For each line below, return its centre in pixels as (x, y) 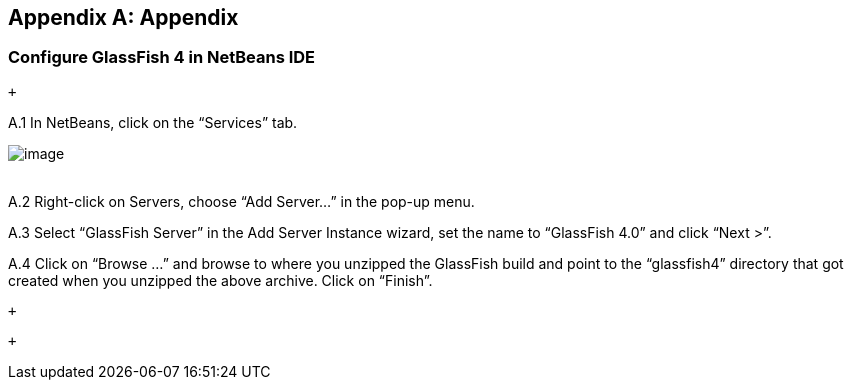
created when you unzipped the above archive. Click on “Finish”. (220, 280)
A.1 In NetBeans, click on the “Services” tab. (153, 122)
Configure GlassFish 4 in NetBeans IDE (162, 57)
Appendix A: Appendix (123, 17)
